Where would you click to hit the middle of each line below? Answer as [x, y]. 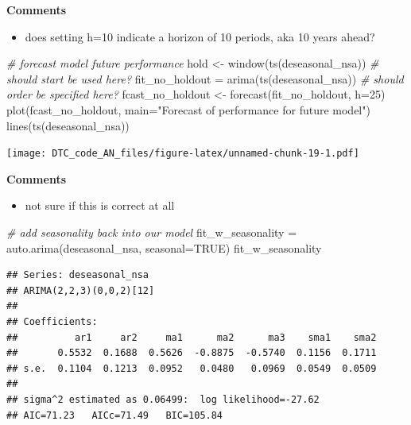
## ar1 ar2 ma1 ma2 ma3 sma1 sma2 [192, 337]
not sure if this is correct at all [100, 205]
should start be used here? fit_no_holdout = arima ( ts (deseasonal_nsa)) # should [205, 78]
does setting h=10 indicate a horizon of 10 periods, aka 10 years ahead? [200, 36]
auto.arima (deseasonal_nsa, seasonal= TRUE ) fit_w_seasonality [164, 247]
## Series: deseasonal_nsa [78, 275]
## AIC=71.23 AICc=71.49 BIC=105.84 [115, 415]
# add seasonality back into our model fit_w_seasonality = [152, 232]
